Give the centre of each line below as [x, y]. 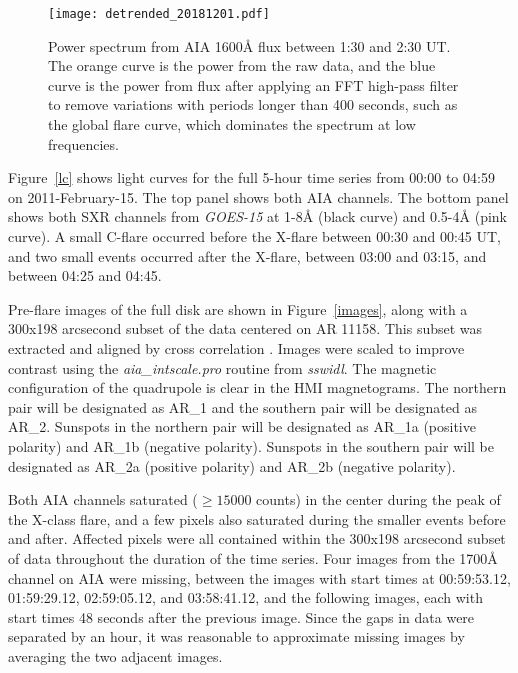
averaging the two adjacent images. [115, 655]
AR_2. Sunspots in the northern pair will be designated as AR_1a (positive [242, 426]
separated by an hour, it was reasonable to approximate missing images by [236, 636]
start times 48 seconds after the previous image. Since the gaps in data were [241, 616]
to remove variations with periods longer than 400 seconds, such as [253, 104]
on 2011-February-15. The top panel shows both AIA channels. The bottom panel [258, 196]
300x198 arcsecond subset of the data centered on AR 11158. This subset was [245, 328]
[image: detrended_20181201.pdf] [159, 14]
